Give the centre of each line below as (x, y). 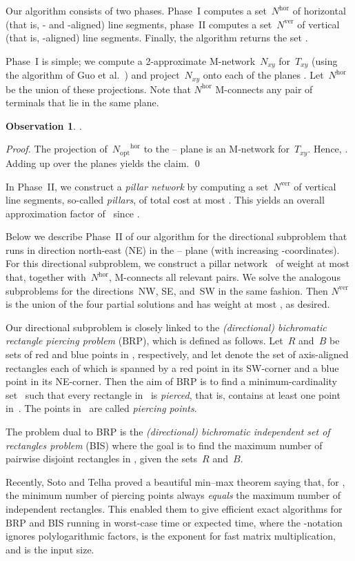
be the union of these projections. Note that (98, 89)
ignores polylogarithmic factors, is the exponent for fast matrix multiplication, (171, 536)
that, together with (46, 277)
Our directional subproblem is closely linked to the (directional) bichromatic (166, 327)
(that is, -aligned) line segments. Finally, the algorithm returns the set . (157, 38)
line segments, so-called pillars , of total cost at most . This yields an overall (165, 200)
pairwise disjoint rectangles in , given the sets (102, 459)
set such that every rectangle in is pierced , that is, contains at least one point (173, 394)
